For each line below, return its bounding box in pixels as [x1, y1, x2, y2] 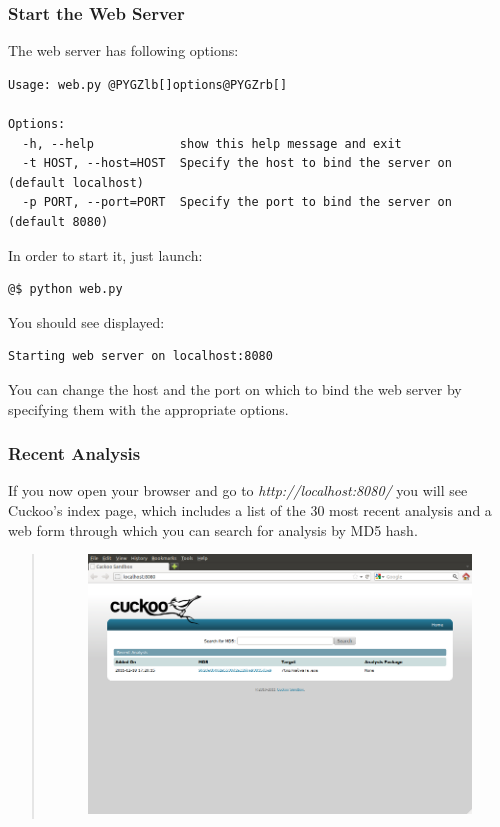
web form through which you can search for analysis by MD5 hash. [8, 519, 418, 540]
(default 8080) [8, 214, 109, 229]
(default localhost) [8, 175, 145, 190]
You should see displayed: [8, 311, 165, 332]
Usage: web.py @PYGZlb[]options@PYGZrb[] [8, 77, 288, 92]
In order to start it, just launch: [8, 244, 203, 265]
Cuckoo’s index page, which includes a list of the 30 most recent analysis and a [8, 499, 492, 520]
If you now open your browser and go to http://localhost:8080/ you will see [8, 480, 468, 501]
